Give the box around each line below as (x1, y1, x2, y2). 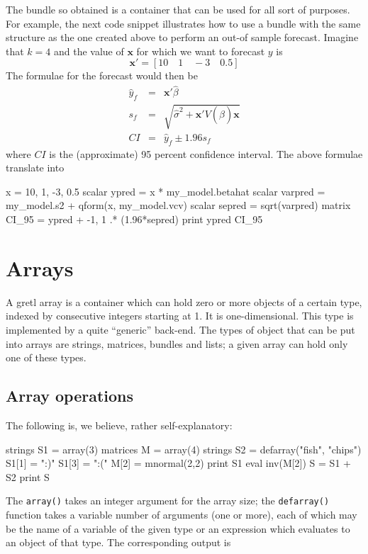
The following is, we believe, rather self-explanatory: (6, 417, 233, 432)
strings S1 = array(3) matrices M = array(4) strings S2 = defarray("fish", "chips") (6, 441, 362, 456)
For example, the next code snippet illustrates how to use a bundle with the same (6, 16, 361, 30)
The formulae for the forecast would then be (6, 68, 198, 83)
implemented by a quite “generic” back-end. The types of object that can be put (6, 322, 355, 337)
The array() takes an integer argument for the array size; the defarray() (6, 493, 330, 508)
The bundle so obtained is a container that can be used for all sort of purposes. (6, 2, 350, 16)
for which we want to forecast (136, 43, 265, 58)
